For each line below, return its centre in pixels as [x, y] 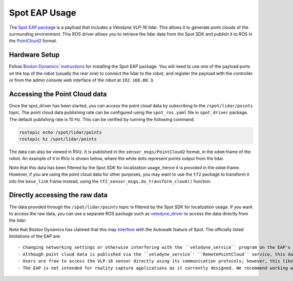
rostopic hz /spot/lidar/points [58, 139]
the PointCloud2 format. [33, 41]
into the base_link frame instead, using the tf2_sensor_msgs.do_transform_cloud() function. [110, 181]
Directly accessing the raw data [58, 195]
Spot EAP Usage [43, 13]
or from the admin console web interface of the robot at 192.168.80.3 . [82, 80]
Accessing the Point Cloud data [58, 94]
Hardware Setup [34, 55]
